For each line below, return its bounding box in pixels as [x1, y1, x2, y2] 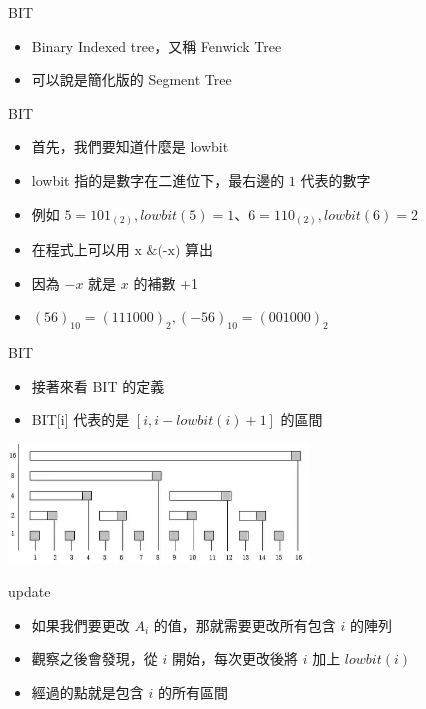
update [8, 580, 51, 601]
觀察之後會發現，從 [31, 648, 158, 669]
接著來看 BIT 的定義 [31, 375, 165, 396]
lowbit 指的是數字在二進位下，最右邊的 [31, 169, 285, 190]
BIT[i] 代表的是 [31, 409, 130, 430]
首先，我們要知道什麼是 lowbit [31, 136, 229, 157]
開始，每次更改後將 [171, 648, 298, 669]
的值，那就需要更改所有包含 [153, 614, 336, 635]
